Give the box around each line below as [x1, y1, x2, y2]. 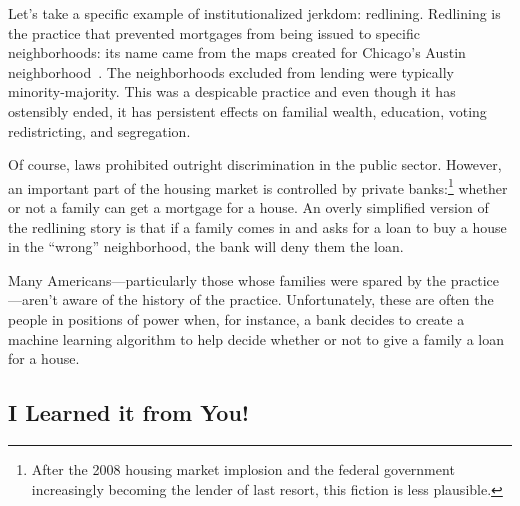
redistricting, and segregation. [8, 120, 191, 141]
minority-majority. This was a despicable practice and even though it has [8, 81, 456, 102]
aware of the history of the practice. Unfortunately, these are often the [62, 289, 494, 310]
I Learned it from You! [8, 397, 250, 428]
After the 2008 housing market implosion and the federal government [31, 458, 455, 479]
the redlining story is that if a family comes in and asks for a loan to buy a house [8, 216, 507, 237]
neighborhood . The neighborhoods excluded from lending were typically [8, 61, 454, 82]
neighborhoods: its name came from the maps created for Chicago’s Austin [8, 42, 466, 63]
